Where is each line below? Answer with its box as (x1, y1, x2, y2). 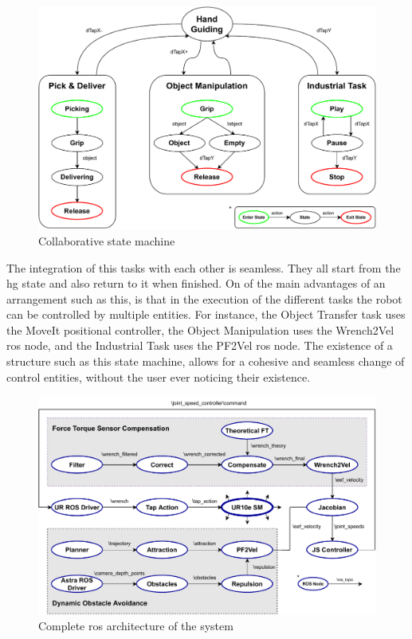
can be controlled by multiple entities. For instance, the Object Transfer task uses (6, 306, 406, 323)
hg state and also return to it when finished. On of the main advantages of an (6, 275, 386, 292)
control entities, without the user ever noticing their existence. (6, 368, 311, 385)
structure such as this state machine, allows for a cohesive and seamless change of (6, 353, 405, 370)
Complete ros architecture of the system (38, 617, 233, 634)
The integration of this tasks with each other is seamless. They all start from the (6, 259, 401, 276)
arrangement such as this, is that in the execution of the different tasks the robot (6, 290, 402, 307)
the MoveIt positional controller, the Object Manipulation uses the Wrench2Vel (6, 321, 394, 338)
